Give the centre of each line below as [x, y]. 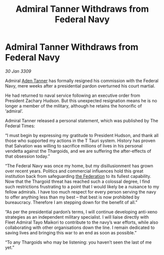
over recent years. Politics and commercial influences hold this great [74, 171]
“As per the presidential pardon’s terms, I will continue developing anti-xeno [81, 212]
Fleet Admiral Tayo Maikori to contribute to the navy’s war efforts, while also [82, 222]
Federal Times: [20, 126]
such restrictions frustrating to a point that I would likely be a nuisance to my [82, 186]
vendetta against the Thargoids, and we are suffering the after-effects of [78, 151]
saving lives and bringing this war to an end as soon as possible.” [71, 232]
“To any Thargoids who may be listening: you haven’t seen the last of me [78, 242]
